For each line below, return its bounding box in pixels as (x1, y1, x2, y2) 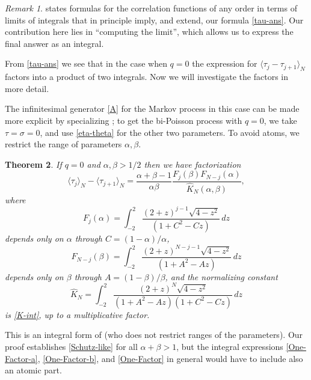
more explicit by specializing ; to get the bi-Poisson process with (5, 114, 242, 126)
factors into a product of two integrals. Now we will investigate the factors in (5, 70, 288, 83)
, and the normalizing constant (165, 270, 278, 283)
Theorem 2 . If (5, 158, 62, 170)
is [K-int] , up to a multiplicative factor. (5, 308, 150, 320)
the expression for (192, 57, 257, 70)
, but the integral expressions (176, 340, 283, 353)
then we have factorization (144, 158, 241, 170)
